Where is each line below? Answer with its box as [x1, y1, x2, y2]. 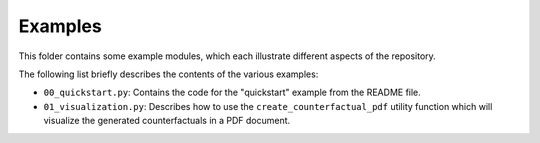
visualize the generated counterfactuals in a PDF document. [43, 115, 291, 127]
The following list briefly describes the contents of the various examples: [18, 68, 319, 80]
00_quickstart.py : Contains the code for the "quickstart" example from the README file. [43, 86, 422, 99]
